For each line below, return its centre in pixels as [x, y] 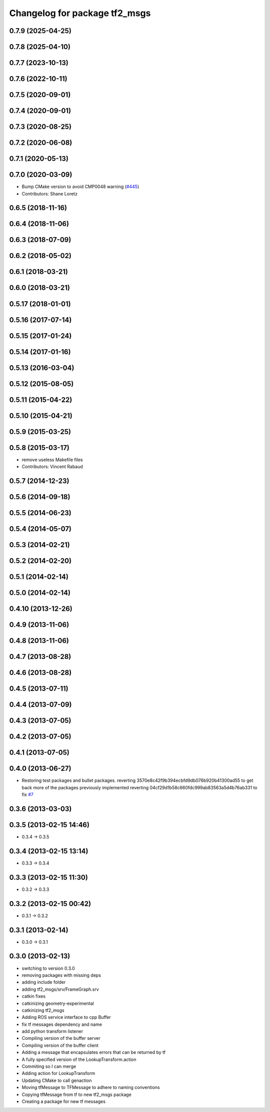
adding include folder [44, 982]
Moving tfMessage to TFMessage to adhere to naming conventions [91, 1087]
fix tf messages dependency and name [62, 1024]
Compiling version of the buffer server [61, 1038]
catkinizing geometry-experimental [58, 1003]
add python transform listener [52, 1031]
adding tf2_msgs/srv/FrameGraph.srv [60, 989]
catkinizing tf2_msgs [43, 1010]
